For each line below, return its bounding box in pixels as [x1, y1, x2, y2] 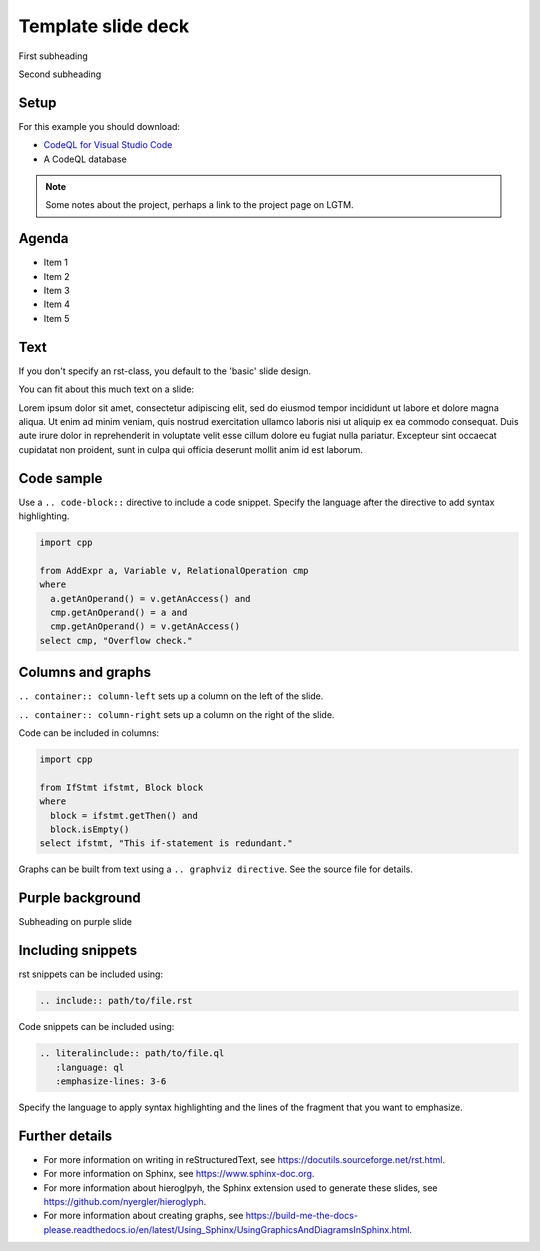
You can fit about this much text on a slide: [18, 383, 195, 395]
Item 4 [43, 298, 70, 310]
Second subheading [18, 68, 102, 80]
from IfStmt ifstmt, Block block [39, 781, 204, 793]
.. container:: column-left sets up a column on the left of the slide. [18, 690, 324, 702]
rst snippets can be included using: [18, 968, 164, 980]
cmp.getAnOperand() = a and [50, 606, 188, 618]
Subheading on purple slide [18, 916, 132, 928]
